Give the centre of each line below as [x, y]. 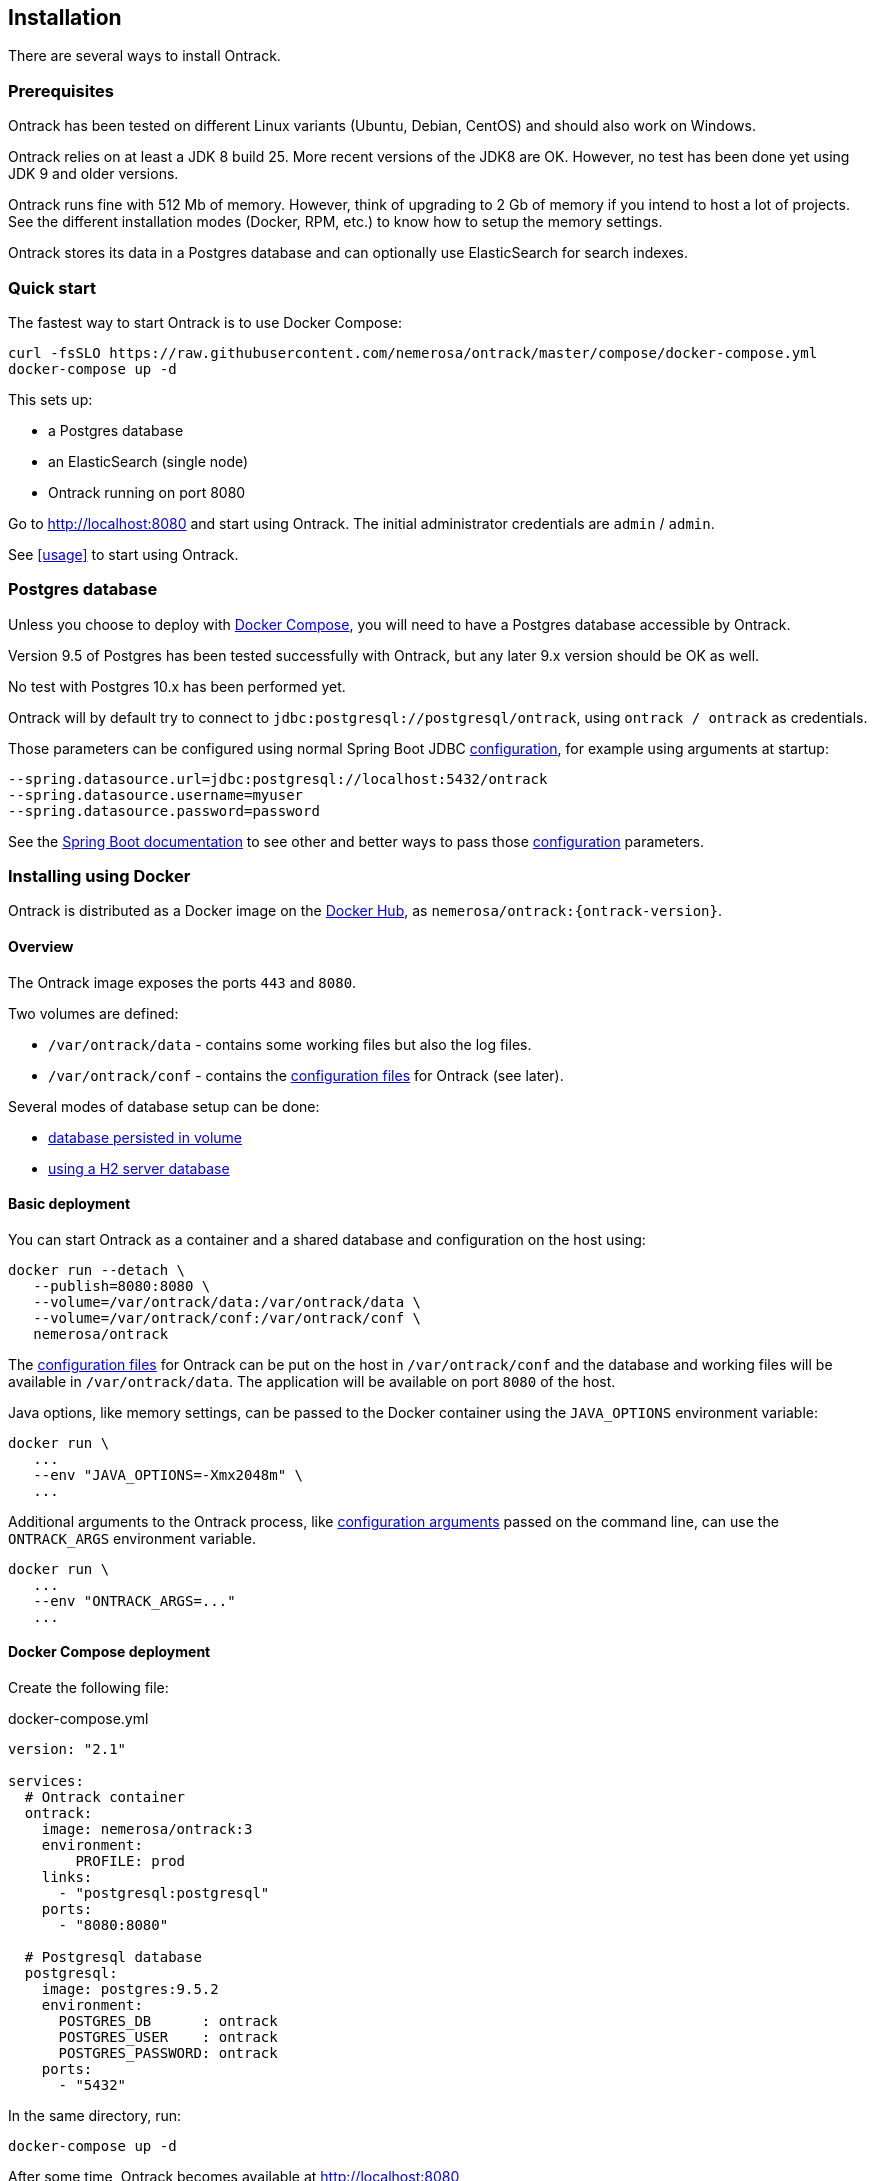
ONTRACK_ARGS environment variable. [132, 1538]
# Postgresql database [113, 1957]
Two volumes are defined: [93, 1013]
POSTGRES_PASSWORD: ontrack [168, 2053]
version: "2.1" [67, 1749]
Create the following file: [88, 1688]
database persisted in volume [145, 1137]
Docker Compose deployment [109, 1652]
